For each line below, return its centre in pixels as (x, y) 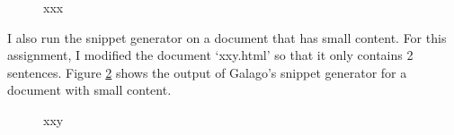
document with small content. (89, 90)
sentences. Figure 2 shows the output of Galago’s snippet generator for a (207, 72)
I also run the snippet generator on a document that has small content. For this (227, 37)
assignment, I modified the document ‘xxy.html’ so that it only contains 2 (210, 55)
